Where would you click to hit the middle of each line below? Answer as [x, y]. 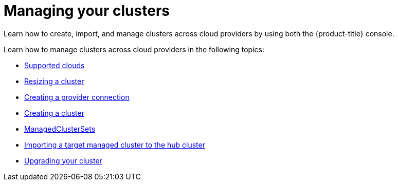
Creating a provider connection [77, 97]
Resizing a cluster [54, 81]
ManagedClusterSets [60, 129]
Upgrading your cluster [63, 160]
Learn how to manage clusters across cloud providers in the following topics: [134, 49]
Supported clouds [55, 65]
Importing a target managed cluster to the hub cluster [115, 145]
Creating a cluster [54, 113]
